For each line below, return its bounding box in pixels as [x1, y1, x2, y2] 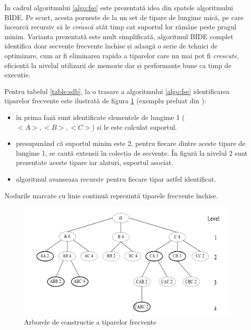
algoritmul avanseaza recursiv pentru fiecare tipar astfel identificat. [16, 173, 216, 184]
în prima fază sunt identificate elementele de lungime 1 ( [16, 112, 185, 122]
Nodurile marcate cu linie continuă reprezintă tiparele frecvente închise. [4, 190, 218, 200]
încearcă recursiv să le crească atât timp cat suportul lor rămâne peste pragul [4, 22, 236, 32]
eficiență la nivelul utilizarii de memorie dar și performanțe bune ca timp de [4, 60, 231, 70]
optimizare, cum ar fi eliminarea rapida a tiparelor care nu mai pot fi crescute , [4, 50, 239, 60]
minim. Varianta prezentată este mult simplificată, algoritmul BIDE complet [4, 31, 233, 41]
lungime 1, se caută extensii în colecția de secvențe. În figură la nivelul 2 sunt [16, 147, 248, 158]
